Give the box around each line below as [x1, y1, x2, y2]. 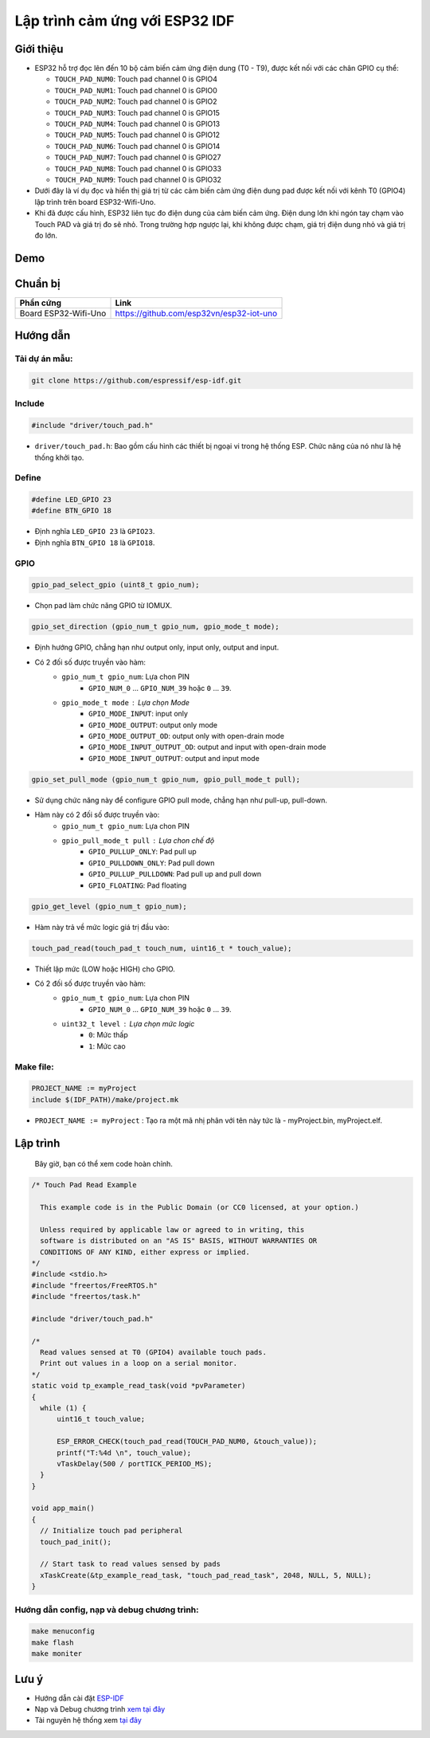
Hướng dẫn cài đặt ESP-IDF [34, 1693, 124, 1703]
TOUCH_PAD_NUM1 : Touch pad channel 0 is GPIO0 [54, 85, 218, 95]
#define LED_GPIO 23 [31, 495, 111, 504]
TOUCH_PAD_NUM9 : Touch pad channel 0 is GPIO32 [54, 175, 222, 184]
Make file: [14, 1061, 55, 1072]
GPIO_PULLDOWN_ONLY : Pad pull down [88, 857, 215, 868]
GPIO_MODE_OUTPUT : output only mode [88, 720, 218, 729]
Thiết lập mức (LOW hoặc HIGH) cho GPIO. [34, 964, 175, 974]
